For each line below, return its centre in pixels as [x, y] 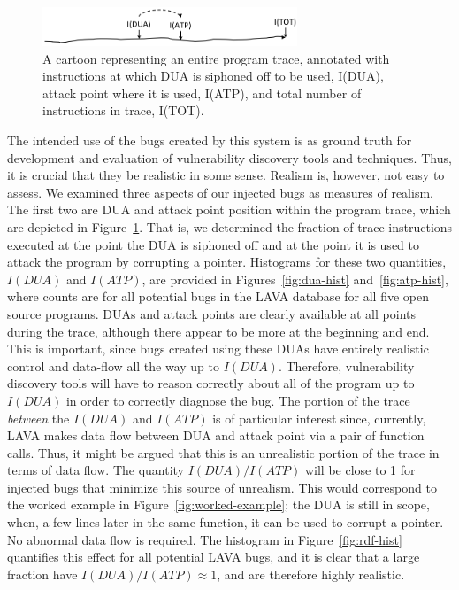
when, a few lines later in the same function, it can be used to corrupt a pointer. [226, 522]
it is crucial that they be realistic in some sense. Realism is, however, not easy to [226, 175]
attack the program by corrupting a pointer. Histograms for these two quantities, [227, 262]
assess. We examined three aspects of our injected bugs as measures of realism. [220, 192]
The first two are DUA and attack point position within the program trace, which [229, 210]
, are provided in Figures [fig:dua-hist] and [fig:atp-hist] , [295, 279]
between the [38, 418]
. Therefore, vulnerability [346, 365]
